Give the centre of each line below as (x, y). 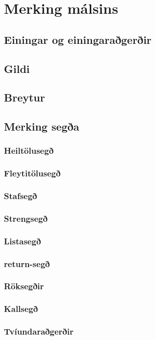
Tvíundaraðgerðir (39, 331)
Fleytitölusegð (32, 173)
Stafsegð (21, 196)
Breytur (25, 97)
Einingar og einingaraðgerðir (78, 39)
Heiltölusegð (29, 151)
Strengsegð (26, 218)
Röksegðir (24, 286)
